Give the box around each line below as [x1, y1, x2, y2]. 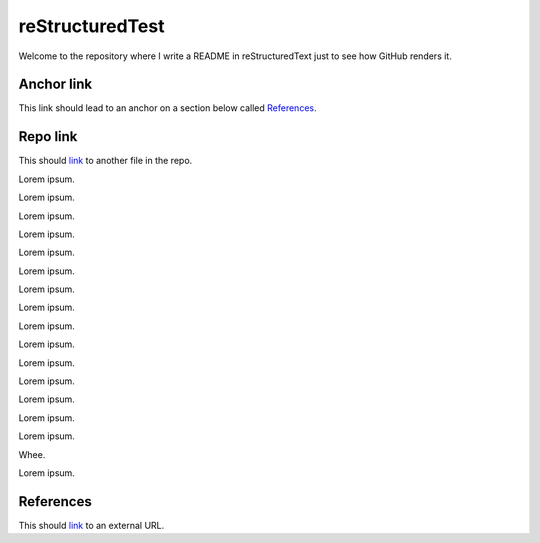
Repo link [18, 128, 78, 145]
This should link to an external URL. [18, 519, 165, 531]
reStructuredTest [18, 15, 165, 37]
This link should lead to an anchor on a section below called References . [18, 102, 317, 114]
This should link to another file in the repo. [18, 155, 193, 167]
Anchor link [18, 76, 93, 93]
